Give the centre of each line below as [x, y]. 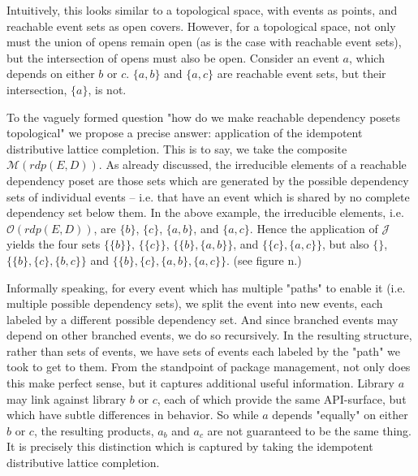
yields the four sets [54, 244]
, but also [345, 244]
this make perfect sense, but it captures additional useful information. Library [200, 383]
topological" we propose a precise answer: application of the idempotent [185, 133]
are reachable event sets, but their [302, 74]
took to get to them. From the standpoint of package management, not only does [209, 367]
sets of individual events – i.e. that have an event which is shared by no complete [208, 196]
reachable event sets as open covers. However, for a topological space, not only [201, 26]
